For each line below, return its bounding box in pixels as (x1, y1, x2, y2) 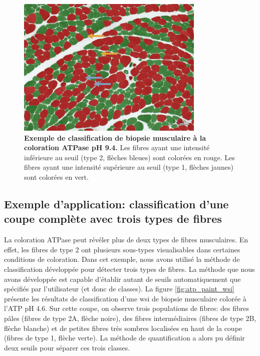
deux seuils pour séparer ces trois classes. (4, 342, 130, 352)
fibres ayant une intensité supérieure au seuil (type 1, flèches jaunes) (24, 162, 233, 172)
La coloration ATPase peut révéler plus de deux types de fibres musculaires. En (4, 234, 248, 245)
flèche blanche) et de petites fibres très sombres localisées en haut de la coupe (4, 322, 242, 333)
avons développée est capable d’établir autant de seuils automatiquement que (4, 273, 241, 284)
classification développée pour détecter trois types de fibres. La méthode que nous (4, 264, 255, 274)
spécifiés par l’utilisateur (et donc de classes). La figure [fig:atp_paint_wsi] (4, 283, 234, 294)
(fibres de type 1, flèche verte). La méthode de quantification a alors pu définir (4, 332, 245, 343)
